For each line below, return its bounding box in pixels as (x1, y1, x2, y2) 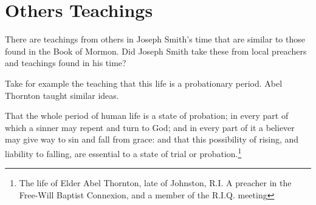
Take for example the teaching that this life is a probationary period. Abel (5, 76, 283, 89)
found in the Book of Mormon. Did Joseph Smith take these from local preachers (5, 44, 307, 57)
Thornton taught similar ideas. (5, 89, 119, 101)
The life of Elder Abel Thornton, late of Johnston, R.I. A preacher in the (19, 176, 292, 189)
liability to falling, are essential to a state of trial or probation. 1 (5, 145, 242, 160)
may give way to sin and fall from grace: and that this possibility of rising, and (5, 133, 299, 146)
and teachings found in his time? (5, 56, 126, 69)
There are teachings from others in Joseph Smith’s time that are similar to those (5, 33, 305, 45)
